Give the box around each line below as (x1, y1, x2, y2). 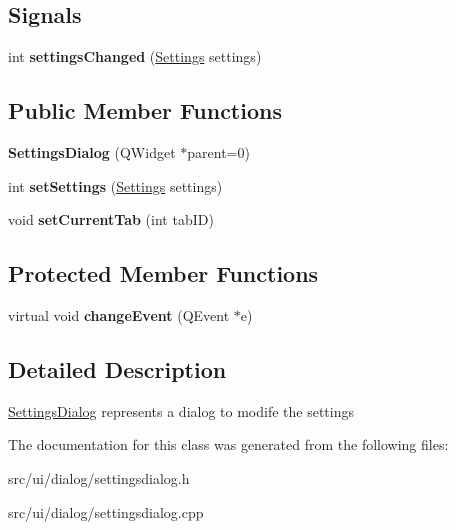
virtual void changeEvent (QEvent (8, 304, 230, 325)
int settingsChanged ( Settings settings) (8, 46, 262, 67)
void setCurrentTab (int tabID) (8, 209, 214, 230)
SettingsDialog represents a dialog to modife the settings (8, 400, 354, 421)
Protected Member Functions (8, 258, 319, 289)
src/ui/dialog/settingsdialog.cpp (8, 501, 204, 522)
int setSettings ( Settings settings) (8, 175, 223, 196)
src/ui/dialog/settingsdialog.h (8, 467, 190, 488)
